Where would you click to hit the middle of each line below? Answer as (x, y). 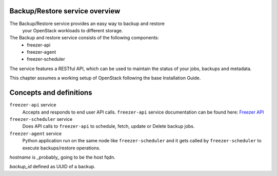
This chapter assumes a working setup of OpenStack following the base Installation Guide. (105, 78)
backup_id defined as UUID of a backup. (53, 167)
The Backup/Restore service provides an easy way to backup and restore (87, 24)
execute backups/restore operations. (61, 148)
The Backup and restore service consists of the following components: (84, 38)
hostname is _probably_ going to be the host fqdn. (62, 157)
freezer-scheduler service (41, 119)
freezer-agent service (35, 134)
